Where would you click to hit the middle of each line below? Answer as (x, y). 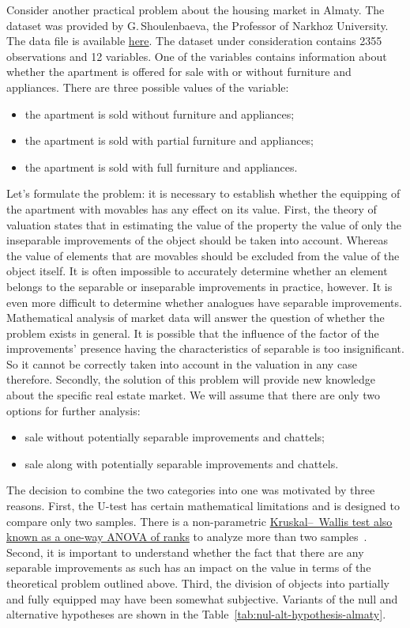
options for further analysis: (73, 410)
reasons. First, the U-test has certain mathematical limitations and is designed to (203, 506)
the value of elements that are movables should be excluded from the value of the (203, 255)
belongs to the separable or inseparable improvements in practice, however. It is (199, 286)
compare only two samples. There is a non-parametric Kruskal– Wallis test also (199, 521)
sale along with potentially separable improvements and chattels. (182, 463)
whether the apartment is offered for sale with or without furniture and (179, 72)
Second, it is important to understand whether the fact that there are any (185, 552)
